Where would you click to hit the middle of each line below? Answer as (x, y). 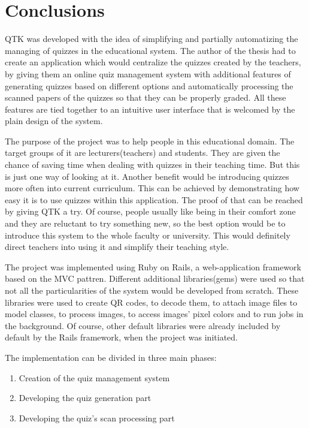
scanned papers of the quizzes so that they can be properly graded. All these (146, 97)
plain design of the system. (54, 121)
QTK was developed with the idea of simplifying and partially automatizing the (152, 39)
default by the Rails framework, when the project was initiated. (121, 337)
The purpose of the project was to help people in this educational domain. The (150, 141)
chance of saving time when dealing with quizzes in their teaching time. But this (152, 165)
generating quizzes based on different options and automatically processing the (149, 85)
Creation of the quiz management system (94, 377)
